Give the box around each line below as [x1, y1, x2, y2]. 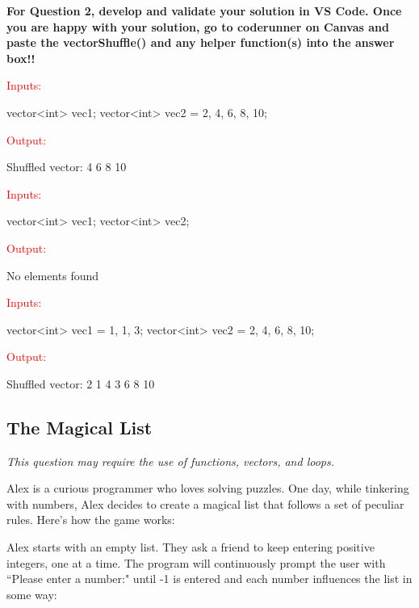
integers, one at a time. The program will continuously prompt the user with [6, 554, 386, 571]
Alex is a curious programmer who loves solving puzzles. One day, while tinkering [6, 480, 409, 497]
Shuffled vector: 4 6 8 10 [6, 158, 127, 175]
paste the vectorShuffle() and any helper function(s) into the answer [6, 34, 395, 51]
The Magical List [6, 414, 153, 439]
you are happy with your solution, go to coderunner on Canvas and [6, 18, 389, 35]
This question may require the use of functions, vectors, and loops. [6, 452, 334, 469]
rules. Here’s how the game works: [6, 511, 175, 528]
